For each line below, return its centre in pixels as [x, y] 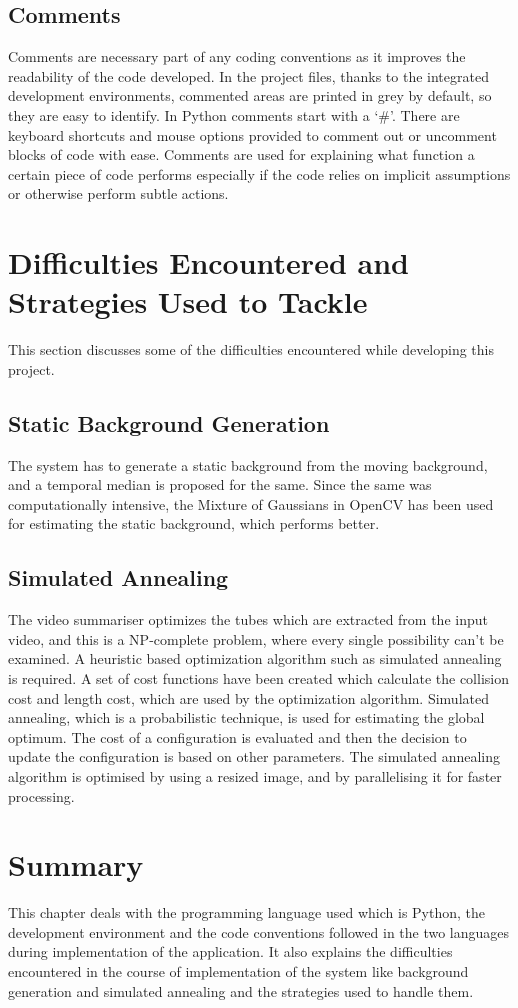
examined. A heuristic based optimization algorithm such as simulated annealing [255, 658]
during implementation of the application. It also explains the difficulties [230, 951]
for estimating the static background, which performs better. [194, 523]
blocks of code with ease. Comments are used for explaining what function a [241, 154]
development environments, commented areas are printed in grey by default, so [250, 95]
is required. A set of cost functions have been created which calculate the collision [258, 678]
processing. [41, 795]
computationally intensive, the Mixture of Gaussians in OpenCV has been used [251, 503]
